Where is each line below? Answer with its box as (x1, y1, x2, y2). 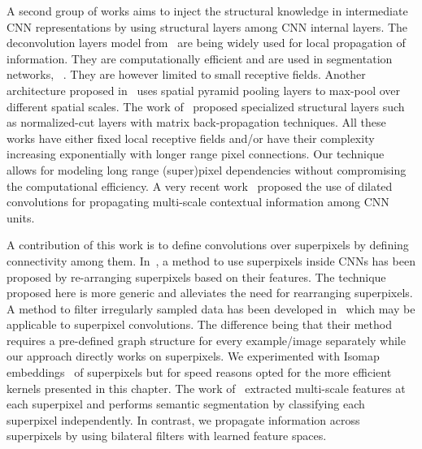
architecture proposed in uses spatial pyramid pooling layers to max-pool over (7, 81, 401, 98)
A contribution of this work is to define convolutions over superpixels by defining (7, 236, 409, 253)
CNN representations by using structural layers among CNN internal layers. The (7, 18, 408, 35)
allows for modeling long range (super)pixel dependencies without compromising (7, 161, 407, 178)
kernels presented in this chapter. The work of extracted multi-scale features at (7, 379, 406, 396)
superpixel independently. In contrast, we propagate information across (7, 411, 360, 428)
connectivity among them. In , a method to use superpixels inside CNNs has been (7, 252, 415, 269)
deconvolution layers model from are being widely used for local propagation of (7, 34, 406, 51)
